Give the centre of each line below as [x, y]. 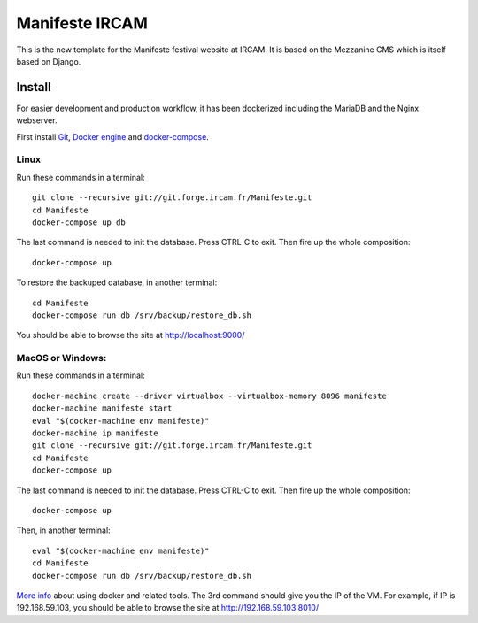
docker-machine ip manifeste [95, 433]
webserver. [37, 120]
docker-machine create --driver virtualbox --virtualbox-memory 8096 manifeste [209, 396]
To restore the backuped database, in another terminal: [117, 282]
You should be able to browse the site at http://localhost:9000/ [131, 335]
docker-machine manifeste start [102, 408]
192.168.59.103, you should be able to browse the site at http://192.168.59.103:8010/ [167, 608]
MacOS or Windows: [62, 358]
